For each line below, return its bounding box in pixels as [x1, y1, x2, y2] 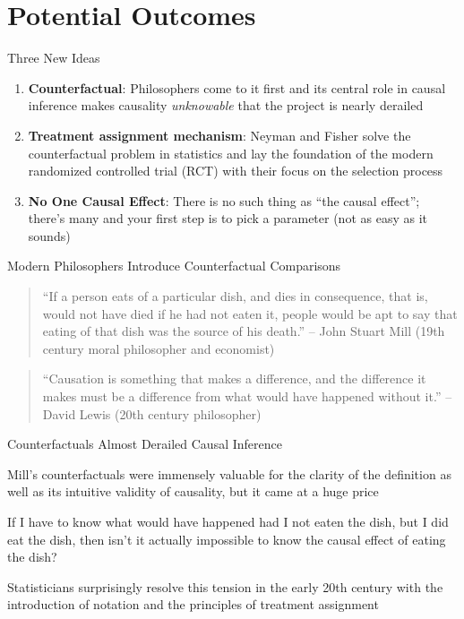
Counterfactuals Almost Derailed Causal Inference [7, 434, 282, 453]
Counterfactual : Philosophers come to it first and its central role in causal [28, 78, 446, 97]
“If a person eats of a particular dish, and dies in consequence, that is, [42, 287, 428, 305]
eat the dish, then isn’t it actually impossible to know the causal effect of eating [7, 529, 446, 548]
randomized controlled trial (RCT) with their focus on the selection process [28, 161, 443, 180]
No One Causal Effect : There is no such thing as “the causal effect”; [28, 191, 420, 210]
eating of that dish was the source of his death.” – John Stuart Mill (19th [42, 322, 445, 340]
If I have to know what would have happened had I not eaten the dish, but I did [7, 512, 449, 530]
